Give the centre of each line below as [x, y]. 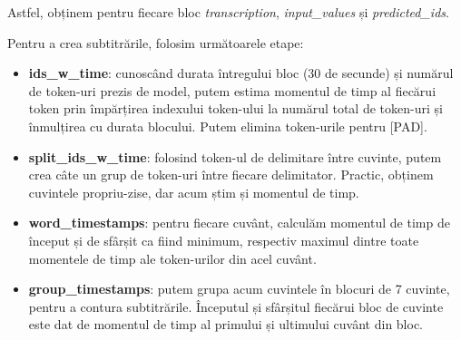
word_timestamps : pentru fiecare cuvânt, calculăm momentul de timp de [239, 223]
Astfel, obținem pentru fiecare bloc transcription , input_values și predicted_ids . [228, 12]
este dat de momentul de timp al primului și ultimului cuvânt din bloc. [226, 324]
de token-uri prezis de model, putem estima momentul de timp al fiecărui [232, 90]
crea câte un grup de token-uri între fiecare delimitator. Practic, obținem [231, 175]
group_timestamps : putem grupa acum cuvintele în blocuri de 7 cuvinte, [239, 289]
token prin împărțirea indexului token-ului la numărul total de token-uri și [235, 108]
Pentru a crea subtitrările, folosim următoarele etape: [156, 42]
